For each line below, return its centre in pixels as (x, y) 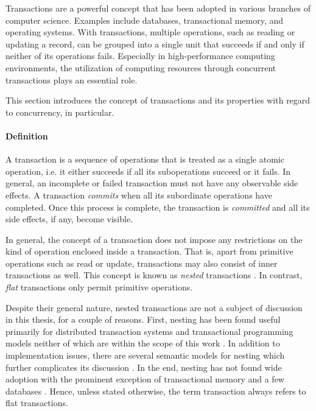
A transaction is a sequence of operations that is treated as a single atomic (145, 159)
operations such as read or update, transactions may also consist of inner (142, 263)
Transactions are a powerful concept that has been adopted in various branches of (158, 8)
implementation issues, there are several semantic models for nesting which (145, 355)
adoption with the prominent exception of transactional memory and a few (145, 379)
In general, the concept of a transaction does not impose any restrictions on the (154, 239)
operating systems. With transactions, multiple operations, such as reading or (150, 32)
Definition (27, 135)
